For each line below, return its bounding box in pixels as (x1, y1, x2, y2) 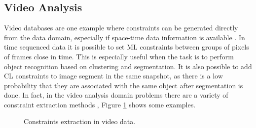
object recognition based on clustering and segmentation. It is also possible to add (4, 61, 252, 71)
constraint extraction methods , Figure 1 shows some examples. (4, 99, 196, 109)
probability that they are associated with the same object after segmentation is (4, 80, 243, 90)
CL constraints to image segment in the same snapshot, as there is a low (4, 71, 223, 81)
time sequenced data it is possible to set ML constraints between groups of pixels (4, 42, 249, 52)
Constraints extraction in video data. (24, 116, 136, 126)
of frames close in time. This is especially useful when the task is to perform (4, 51, 234, 61)
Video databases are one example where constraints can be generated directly (4, 23, 238, 33)
